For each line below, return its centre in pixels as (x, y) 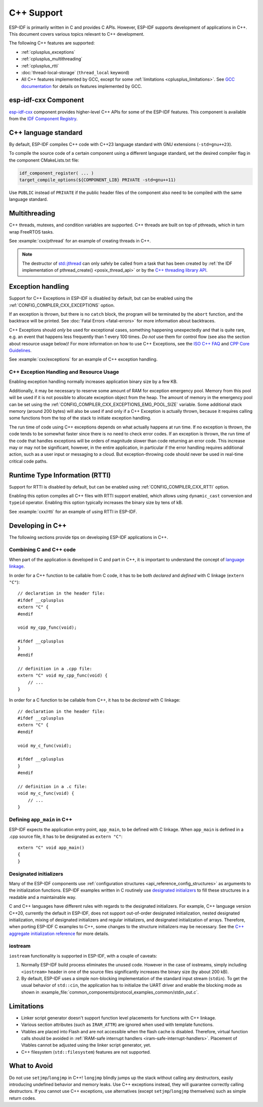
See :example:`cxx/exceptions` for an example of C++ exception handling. (83, 360)
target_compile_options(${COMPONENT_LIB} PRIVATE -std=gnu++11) (98, 180)
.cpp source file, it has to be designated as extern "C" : (66, 836)
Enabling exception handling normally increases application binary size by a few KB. (93, 382)
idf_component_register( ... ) (57, 173)
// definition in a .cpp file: (55, 669)
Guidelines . (20, 350)
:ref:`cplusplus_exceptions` (48, 52)
